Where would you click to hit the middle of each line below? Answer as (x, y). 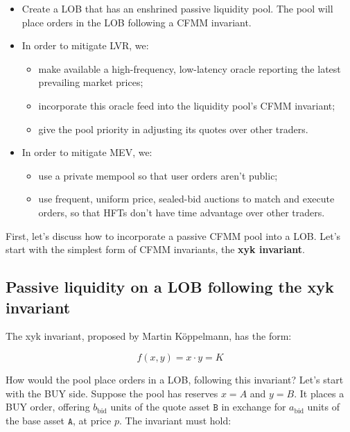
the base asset (35, 420)
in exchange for (254, 407)
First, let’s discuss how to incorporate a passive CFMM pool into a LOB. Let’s (173, 235)
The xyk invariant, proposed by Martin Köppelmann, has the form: (149, 336)
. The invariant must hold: (175, 420)
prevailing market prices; (91, 82)
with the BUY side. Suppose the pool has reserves (112, 393)
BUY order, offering (48, 407)
